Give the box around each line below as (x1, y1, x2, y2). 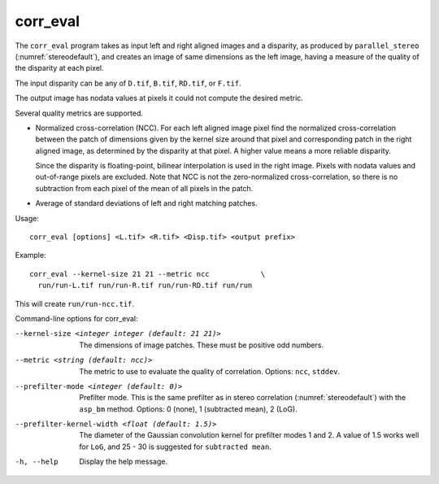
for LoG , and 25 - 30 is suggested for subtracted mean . (79, 442, 272, 451)
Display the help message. (79, 456, 168, 467)
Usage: (15, 213, 40, 223)
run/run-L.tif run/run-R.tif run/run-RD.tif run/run (37, 281, 253, 290)
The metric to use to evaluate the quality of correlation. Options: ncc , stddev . (79, 366, 341, 376)
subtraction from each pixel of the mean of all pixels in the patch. (35, 183, 254, 193)
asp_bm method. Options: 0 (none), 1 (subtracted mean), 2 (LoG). (79, 403, 298, 414)
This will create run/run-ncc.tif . (15, 299, 134, 308)
